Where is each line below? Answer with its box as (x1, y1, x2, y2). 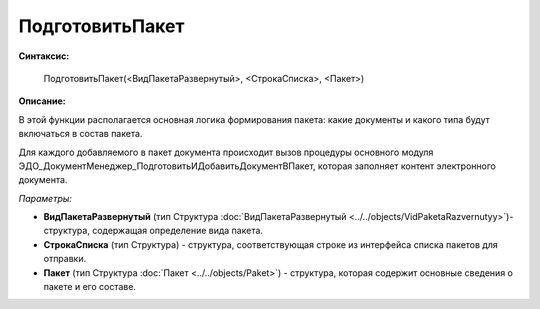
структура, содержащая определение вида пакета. (43, 225, 264, 237)
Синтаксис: (18, 50, 70, 62)
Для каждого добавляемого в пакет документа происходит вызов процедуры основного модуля (18, 146, 434, 158)
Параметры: (18, 192, 72, 204)
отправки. (43, 253, 87, 265)
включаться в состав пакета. (18, 128, 143, 140)
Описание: (18, 95, 67, 107)
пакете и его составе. (43, 281, 137, 293)
